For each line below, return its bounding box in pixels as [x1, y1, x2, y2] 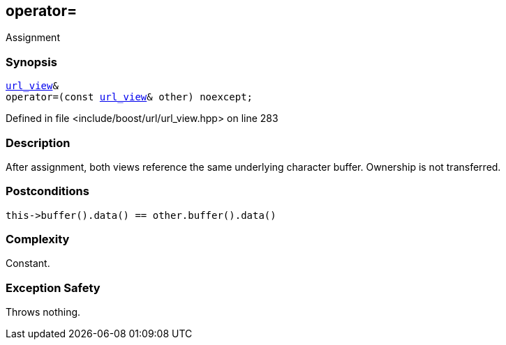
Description [6, 135, 70, 150]
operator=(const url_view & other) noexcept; [6, 91, 253, 103]
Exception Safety [6, 280, 101, 295]
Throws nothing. [6, 306, 81, 319]
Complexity [6, 232, 70, 247]
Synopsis [6, 54, 57, 69]
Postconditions [6, 184, 89, 199]
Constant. [6, 257, 50, 270]
